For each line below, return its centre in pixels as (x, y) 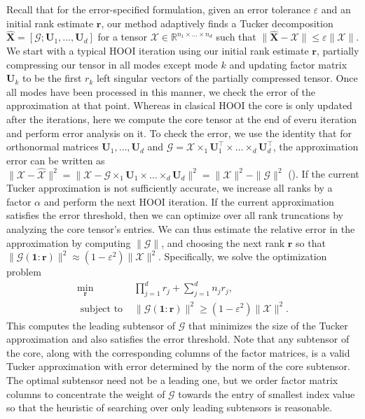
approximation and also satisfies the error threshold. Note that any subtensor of (178, 339)
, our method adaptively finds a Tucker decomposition (217, 23)
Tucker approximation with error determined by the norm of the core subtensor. (178, 366)
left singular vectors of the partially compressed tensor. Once (227, 78)
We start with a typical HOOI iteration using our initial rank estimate (158, 50)
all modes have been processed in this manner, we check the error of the (161, 91)
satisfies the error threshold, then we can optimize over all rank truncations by (175, 215)
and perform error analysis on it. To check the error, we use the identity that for (179, 133)
